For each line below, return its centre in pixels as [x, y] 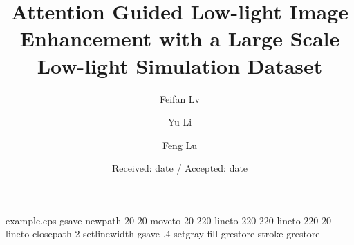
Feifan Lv [180, 98]
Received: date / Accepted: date [180, 168]
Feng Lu [180, 145]
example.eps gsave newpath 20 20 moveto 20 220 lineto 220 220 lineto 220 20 [169, 220]
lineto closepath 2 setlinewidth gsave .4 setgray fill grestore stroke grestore [163, 234]
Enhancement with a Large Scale [180, 38]
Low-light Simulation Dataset [180, 65]
